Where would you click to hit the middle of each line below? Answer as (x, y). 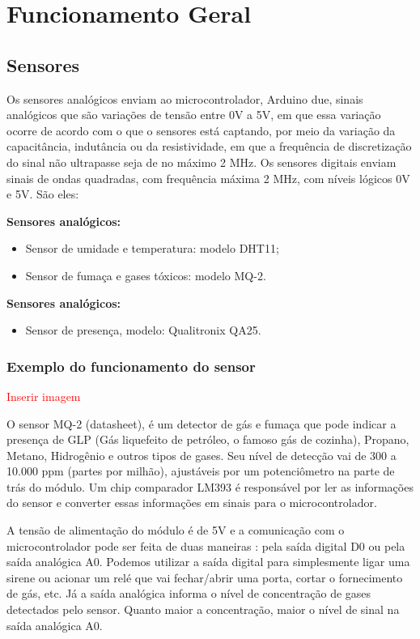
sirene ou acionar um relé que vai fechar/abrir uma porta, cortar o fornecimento (205, 577)
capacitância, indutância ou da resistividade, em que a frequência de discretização (209, 146)
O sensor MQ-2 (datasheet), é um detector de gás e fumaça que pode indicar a (202, 423)
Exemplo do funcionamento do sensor (131, 366)
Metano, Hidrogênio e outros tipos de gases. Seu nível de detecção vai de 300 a (202, 455)
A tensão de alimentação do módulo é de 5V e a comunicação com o (176, 530)
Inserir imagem (44, 396)
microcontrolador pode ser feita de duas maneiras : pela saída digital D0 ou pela (206, 545)
